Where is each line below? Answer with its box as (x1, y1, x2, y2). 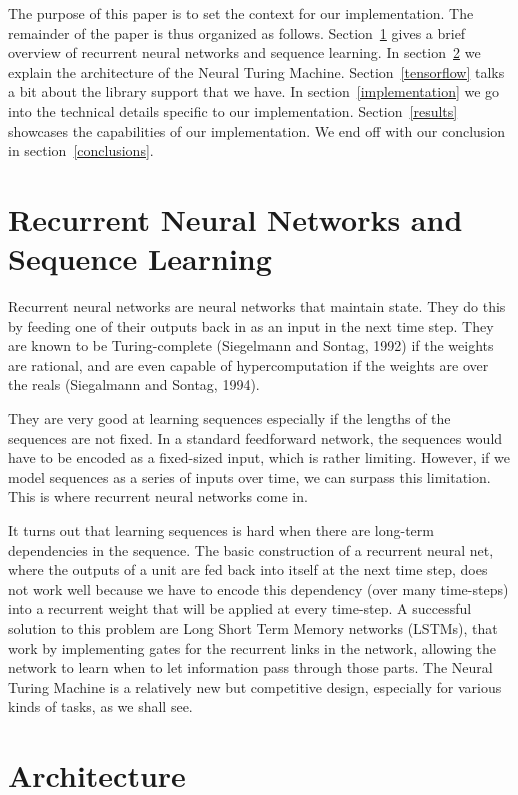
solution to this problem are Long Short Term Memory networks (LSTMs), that (8, 617, 498, 638)
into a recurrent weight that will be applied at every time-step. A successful (8, 598, 472, 619)
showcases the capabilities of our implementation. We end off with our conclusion (8, 120, 506, 141)
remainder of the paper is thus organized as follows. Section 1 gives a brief (8, 22, 466, 43)
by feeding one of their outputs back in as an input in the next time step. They (8, 315, 494, 336)
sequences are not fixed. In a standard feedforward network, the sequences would (8, 427, 503, 448)
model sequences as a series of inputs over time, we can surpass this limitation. (8, 466, 491, 487)
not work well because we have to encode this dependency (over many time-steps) (8, 578, 509, 599)
